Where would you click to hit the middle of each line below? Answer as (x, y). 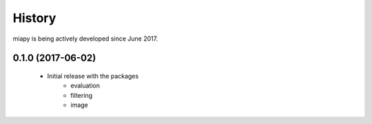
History (34, 18)
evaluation (85, 85)
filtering (82, 95)
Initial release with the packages (93, 76)
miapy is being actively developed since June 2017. (85, 39)
